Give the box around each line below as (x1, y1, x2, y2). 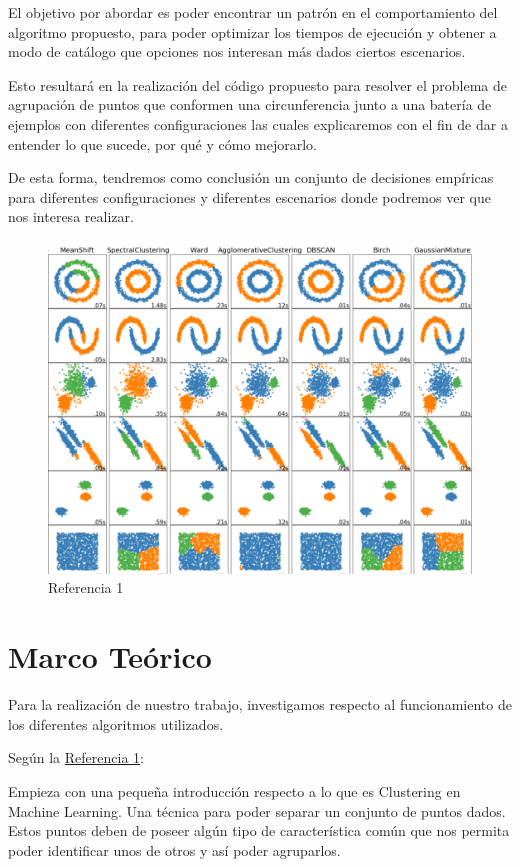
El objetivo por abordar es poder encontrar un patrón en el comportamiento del (8, 2, 498, 22)
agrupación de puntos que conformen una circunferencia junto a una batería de (8, 94, 492, 115)
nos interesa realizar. (8, 206, 134, 227)
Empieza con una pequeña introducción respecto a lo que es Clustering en (8, 780, 461, 801)
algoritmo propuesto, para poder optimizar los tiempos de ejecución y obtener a (8, 21, 497, 42)
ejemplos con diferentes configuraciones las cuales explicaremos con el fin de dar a (8, 113, 508, 134)
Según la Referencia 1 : (8, 747, 144, 768)
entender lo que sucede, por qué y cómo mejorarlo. (8, 133, 317, 154)
